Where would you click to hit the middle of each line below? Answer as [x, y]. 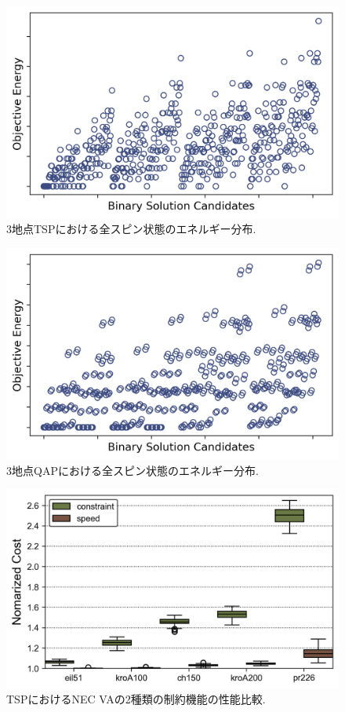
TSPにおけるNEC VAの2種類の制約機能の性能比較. [136, 699]
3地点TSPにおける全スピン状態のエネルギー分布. [131, 229]
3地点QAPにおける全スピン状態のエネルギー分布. [133, 470]
